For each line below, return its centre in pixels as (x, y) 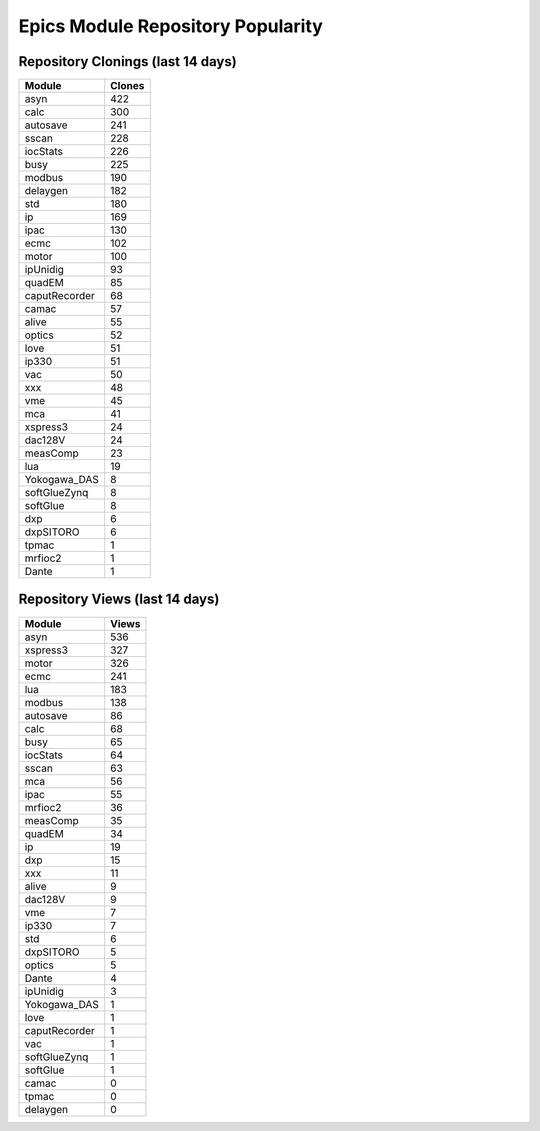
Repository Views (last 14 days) (119, 599)
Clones (127, 86)
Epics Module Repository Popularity (171, 26)
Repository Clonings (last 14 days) (127, 61)
